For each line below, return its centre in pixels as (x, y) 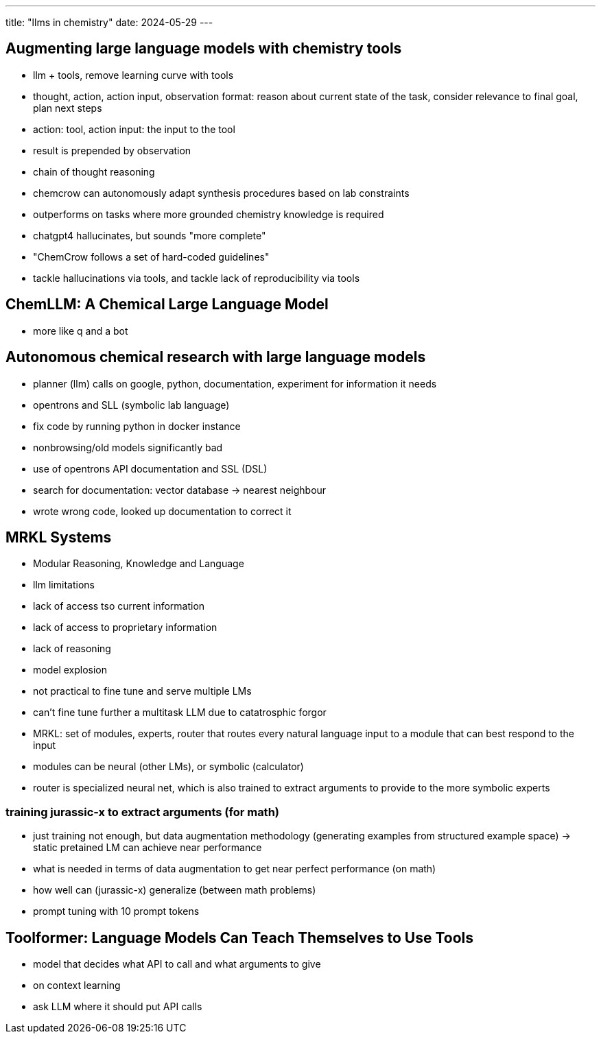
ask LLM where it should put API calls (118, 1006)
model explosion (70, 670)
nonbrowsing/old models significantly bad (128, 447)
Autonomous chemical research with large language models (216, 357)
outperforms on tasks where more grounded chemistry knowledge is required (209, 214)
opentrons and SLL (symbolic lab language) (131, 405)
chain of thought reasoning (94, 171)
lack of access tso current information (119, 606)
